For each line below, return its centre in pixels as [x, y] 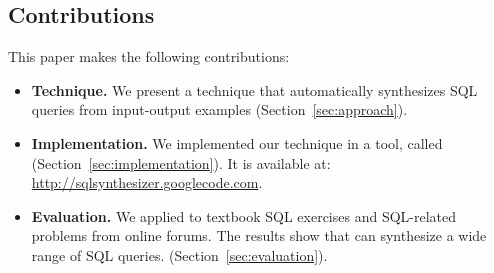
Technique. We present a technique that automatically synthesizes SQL [254, 89]
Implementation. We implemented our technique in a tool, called [237, 142]
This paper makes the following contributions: [149, 56]
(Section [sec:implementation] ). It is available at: [181, 162]
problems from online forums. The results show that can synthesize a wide [259, 235]
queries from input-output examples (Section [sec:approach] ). [219, 109]
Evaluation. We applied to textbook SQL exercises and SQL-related [244, 215]
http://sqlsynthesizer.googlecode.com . [147, 182]
